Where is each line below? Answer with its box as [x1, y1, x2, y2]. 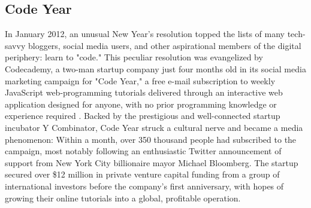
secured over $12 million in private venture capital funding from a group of [5, 168, 280, 181]
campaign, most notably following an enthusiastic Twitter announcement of [5, 145, 282, 157]
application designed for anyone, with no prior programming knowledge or [5, 97, 277, 110]
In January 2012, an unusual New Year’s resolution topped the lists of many [5, 27, 285, 40]
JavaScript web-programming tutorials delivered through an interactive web [5, 86, 283, 99]
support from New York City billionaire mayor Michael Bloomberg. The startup [5, 156, 298, 169]
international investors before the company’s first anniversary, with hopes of [5, 179, 284, 192]
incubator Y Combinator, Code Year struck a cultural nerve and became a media [5, 121, 303, 133]
